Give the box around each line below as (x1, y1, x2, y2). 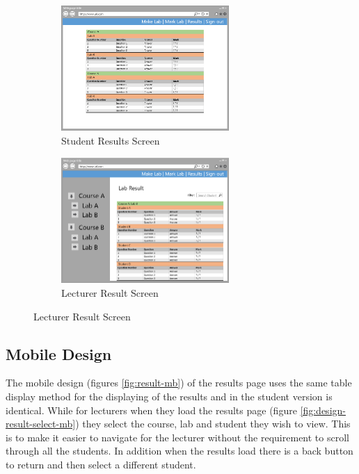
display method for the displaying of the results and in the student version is (6, 389, 333, 404)
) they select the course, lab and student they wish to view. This (75, 416, 351, 431)
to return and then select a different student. (6, 457, 196, 472)
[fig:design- (300, 402, 346, 417)
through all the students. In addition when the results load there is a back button (6, 443, 353, 458)
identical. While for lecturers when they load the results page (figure (6, 402, 297, 417)
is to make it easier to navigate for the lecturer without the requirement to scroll (6, 430, 349, 444)
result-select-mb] (6, 416, 76, 431)
